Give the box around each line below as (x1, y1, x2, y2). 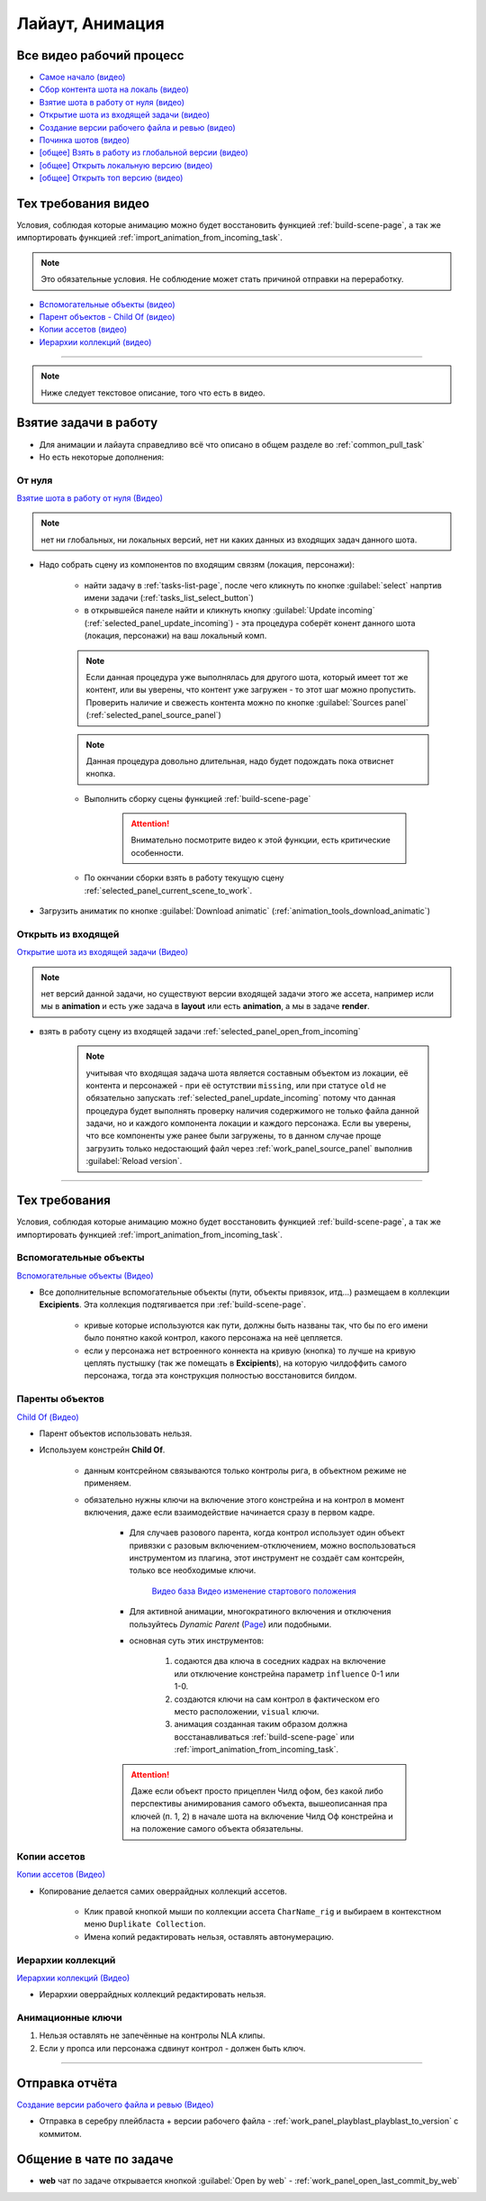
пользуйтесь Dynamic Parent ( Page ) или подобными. (129, 1618, 332, 1630)
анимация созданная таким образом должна (174, 1719, 348, 1730)
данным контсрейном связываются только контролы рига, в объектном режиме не (84, 1465, 407, 1476)
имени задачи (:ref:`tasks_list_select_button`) (84, 593, 254, 603)
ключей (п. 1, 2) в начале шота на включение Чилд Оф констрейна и (130, 1811, 393, 1822)
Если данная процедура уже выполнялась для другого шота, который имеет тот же (85, 671, 409, 682)
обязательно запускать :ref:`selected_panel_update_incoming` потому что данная (85, 1093, 396, 1104)
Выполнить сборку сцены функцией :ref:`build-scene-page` (84, 793, 311, 804)
